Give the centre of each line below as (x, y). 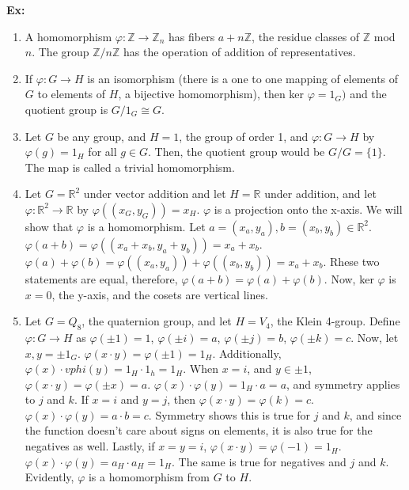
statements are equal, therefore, (101, 278)
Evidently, (49, 477)
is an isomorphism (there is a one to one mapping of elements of (243, 78)
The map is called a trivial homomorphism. (130, 167)
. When (201, 368)
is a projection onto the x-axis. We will (308, 209)
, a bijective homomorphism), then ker (211, 94)
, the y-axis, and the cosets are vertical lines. (160, 294)
